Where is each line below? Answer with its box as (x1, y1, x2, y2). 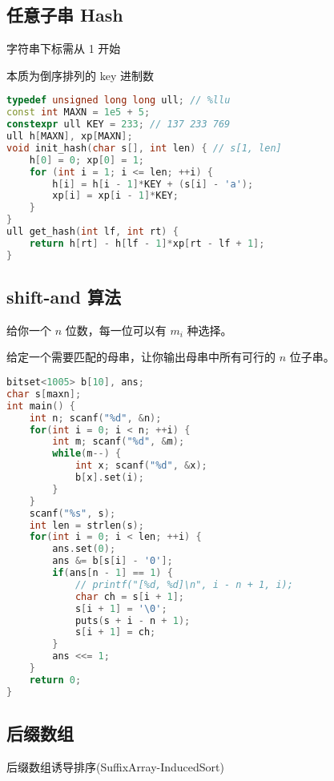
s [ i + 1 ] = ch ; (74, 626, 156, 638)
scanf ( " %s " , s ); (29, 507, 116, 519)
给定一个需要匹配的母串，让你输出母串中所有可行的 (6, 348, 276, 365)
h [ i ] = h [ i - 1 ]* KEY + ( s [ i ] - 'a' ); (52, 178, 254, 190)
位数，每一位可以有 (65, 321, 167, 338)
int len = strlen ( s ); (29, 519, 144, 531)
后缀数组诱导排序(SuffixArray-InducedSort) (6, 758, 224, 775)
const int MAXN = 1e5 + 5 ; (6, 107, 151, 119)
